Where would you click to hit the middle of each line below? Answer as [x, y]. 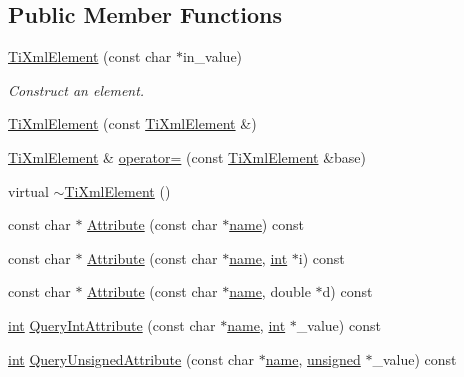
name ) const [266, 224]
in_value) [212, 56]
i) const [321, 257]
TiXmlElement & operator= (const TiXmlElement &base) [187, 156]
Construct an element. [76, 89]
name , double [270, 291]
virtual [28, 190]
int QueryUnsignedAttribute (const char [131, 358]
